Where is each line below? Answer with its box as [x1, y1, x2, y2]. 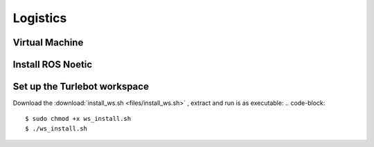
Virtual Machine [12, 37, 84, 48]
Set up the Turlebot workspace [12, 81, 149, 92]
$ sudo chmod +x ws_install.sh [25, 115, 132, 123]
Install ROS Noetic [12, 59, 93, 70]
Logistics [12, 10, 67, 26]
